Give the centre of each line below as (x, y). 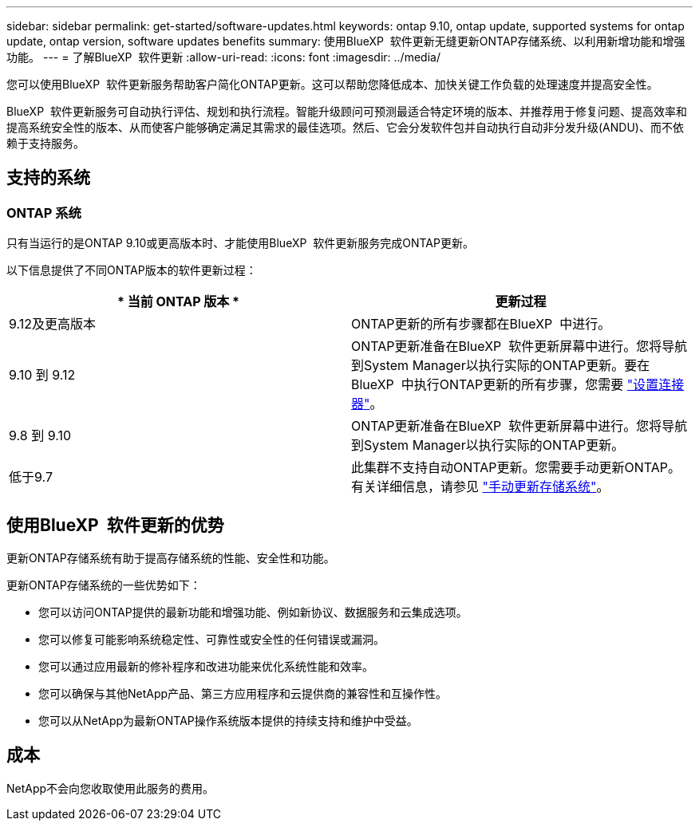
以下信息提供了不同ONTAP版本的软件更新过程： (132, 270)
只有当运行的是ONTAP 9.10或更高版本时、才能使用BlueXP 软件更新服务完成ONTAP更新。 (240, 243)
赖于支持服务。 (45, 143)
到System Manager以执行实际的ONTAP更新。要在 (501, 366)
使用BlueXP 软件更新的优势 (115, 525)
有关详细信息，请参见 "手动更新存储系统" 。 (480, 487)
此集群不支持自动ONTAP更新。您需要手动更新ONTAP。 (516, 468)
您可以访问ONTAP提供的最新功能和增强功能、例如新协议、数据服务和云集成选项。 (253, 612)
